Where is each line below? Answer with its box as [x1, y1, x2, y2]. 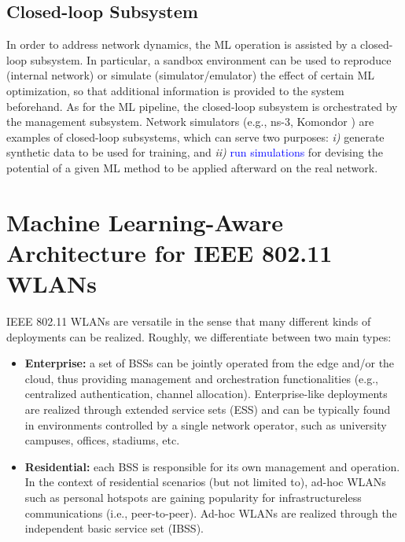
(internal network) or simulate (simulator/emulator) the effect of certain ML [6, 67, 375, 83]
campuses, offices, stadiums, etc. [24, 432, 180, 448]
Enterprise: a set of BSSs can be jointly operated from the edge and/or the [24, 355, 395, 371]
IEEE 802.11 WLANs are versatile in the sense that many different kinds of [6, 313, 371, 330]
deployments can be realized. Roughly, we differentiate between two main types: [6, 328, 392, 345]
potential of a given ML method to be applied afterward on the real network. [6, 159, 378, 175]
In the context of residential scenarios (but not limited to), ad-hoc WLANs [24, 474, 386, 490]
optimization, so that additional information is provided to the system [6, 82, 344, 98]
